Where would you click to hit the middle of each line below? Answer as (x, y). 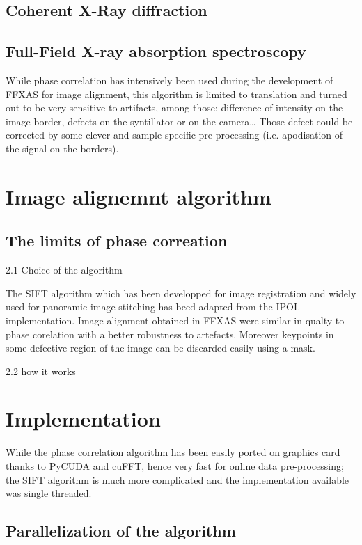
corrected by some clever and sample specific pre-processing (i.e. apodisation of (174, 135)
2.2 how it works (41, 371)
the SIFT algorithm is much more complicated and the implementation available (178, 479)
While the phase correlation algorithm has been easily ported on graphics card (173, 452)
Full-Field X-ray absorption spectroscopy (156, 51)
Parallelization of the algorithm (121, 531)
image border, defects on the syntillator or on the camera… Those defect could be (179, 121)
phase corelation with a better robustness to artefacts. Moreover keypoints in (170, 334)
